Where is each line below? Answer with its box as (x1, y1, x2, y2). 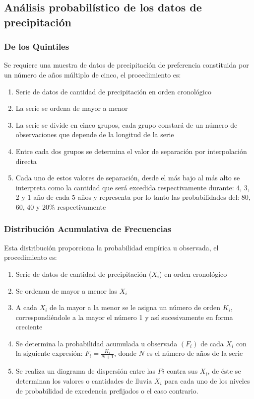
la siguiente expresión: (15, 348, 83, 358)
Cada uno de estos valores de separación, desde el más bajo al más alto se (15, 172, 240, 183)
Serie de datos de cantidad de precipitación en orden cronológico (15, 86, 211, 96)
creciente (15, 321, 43, 332)
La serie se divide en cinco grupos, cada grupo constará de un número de (15, 119, 238, 130)
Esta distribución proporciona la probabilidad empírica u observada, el (4, 242, 219, 252)
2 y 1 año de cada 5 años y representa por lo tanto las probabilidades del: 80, (15, 192, 251, 202)
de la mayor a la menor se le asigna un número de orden (50, 302, 221, 313)
